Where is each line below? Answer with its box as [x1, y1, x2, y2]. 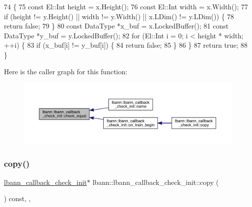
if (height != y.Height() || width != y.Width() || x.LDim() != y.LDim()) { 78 [4, 11, 234, 21]
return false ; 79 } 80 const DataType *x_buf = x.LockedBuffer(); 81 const [4, 21, 229, 31]
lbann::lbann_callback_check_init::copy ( [92, 177, 219, 187]
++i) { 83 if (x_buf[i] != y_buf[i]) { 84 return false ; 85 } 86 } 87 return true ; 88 [4, 40, 248, 50]
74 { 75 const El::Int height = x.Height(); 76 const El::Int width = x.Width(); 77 [4, 1, 248, 11]
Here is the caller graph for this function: [4, 66, 128, 76]
